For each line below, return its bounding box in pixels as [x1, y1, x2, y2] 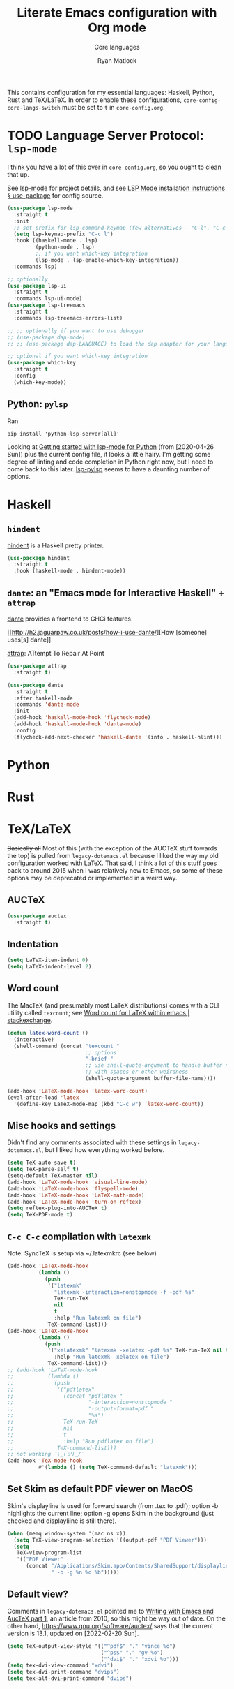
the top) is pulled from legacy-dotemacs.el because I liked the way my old [7, 851, 219, 860]
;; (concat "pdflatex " [7, 1392, 123, 1399]
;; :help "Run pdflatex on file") [7, 1438, 155, 1445]
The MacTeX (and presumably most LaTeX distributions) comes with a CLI [7, 1001, 219, 1010]
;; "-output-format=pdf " [7, 1406, 155, 1413]
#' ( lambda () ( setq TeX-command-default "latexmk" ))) [38, 1464, 198, 1471]
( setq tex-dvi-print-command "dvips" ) [7, 1669, 120, 1676]
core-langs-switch [7, 104, 61, 111]
